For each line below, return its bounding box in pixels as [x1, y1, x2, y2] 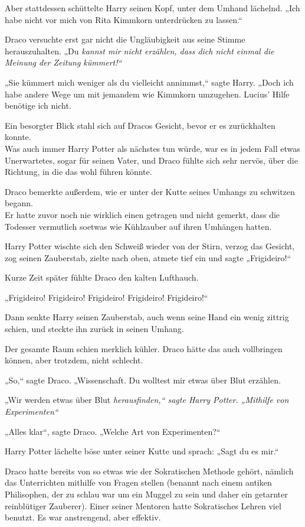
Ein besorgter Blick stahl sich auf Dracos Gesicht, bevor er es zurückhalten [5, 119, 276, 131]
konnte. [5, 131, 31, 143]
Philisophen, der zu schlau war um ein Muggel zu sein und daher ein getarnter [5, 488, 288, 500]
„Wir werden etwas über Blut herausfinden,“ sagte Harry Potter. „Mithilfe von [5, 393, 289, 406]
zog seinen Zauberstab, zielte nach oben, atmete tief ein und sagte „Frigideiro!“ [5, 251, 291, 263]
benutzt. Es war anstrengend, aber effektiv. [5, 511, 161, 523]
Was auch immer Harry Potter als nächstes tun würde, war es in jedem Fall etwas [5, 142, 300, 154]
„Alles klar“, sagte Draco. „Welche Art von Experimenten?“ [5, 425, 221, 437]
